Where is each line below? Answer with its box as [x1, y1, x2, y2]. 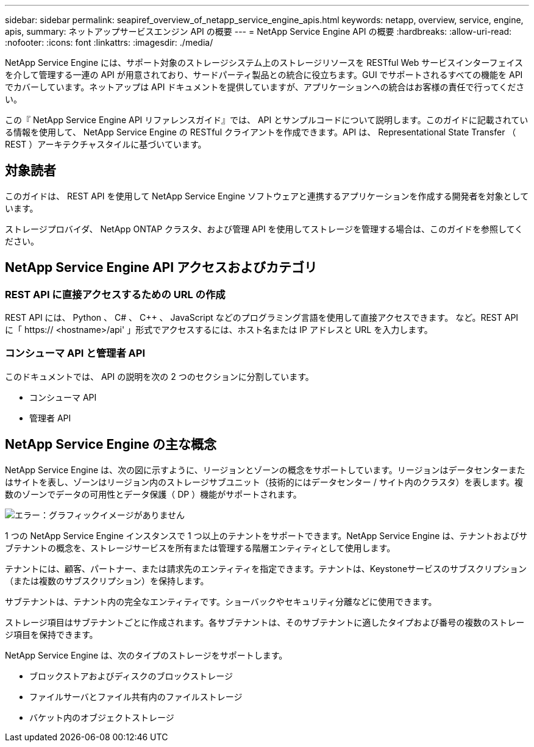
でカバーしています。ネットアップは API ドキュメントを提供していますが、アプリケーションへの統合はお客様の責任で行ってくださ [5, 82, 525, 92]
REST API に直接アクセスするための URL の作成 [5, 288, 226, 301]
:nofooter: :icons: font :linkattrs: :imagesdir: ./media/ [5, 37, 213, 48]
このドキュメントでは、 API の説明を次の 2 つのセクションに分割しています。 [5, 371, 314, 382]
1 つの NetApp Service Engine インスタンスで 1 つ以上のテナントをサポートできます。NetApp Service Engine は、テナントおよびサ [5, 530, 528, 541]
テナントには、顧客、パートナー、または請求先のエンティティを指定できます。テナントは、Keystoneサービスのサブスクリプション [5, 563, 527, 574]
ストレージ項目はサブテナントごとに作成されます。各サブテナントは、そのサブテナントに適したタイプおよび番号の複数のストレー [5, 617, 525, 627]
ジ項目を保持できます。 [5, 629, 98, 640]
